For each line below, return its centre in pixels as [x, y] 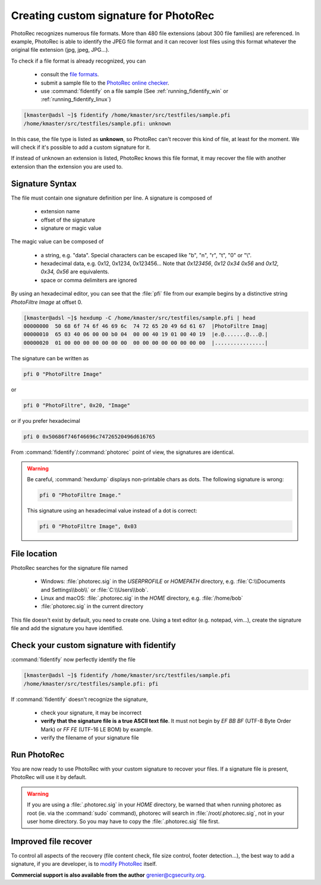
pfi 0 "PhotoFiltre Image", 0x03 [88, 526]
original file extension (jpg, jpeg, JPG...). [60, 50]
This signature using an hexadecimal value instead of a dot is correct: [112, 511]
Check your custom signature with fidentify [94, 645]
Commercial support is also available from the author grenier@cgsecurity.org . [108, 875]
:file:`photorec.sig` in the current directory [92, 606]
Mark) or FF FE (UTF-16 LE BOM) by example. [97, 729]
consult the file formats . [70, 74]
